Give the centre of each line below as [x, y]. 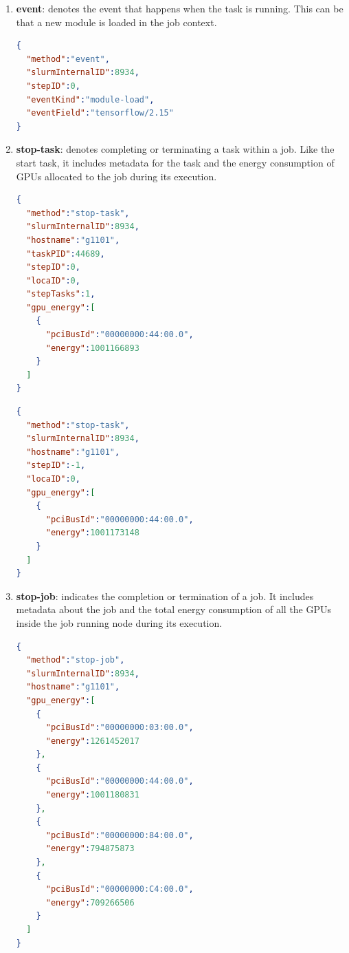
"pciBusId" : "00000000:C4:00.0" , [120, 889]
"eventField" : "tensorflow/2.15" [100, 113]
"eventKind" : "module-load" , [90, 99]
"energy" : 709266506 [90, 902]
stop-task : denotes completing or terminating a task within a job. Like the [175, 149]
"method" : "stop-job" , [76, 660]
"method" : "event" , [68, 59]
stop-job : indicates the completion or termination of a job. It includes [165, 596]
